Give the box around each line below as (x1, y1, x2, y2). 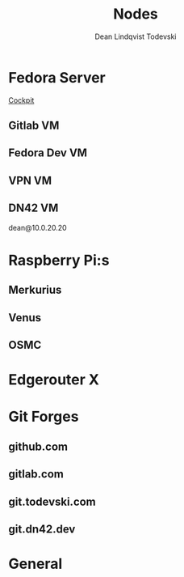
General (8, 555, 63, 573)
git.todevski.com (8, 494, 97, 508)
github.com (8, 439, 69, 453)
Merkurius (8, 283, 62, 297)
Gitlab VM (8, 119, 60, 133)
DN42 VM (8, 202, 59, 215)
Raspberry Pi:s (8, 251, 110, 269)
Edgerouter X (8, 371, 99, 389)
